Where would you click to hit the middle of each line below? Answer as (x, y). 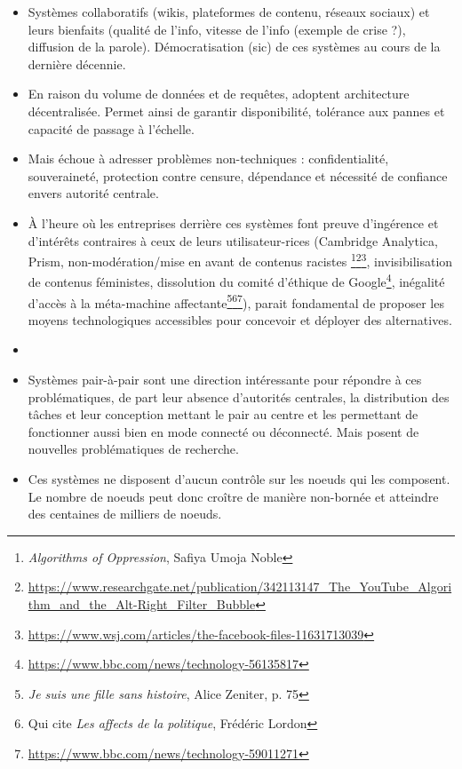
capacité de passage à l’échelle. (111, 128)
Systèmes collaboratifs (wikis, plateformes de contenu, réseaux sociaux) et (229, 12)
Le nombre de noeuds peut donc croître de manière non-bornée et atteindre (233, 496)
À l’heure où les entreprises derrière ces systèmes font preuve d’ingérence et (233, 222)
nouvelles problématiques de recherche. (133, 449)
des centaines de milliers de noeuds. (125, 514)
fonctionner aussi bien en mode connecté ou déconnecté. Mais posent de (223, 431)
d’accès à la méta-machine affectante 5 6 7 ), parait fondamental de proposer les (236, 301)
